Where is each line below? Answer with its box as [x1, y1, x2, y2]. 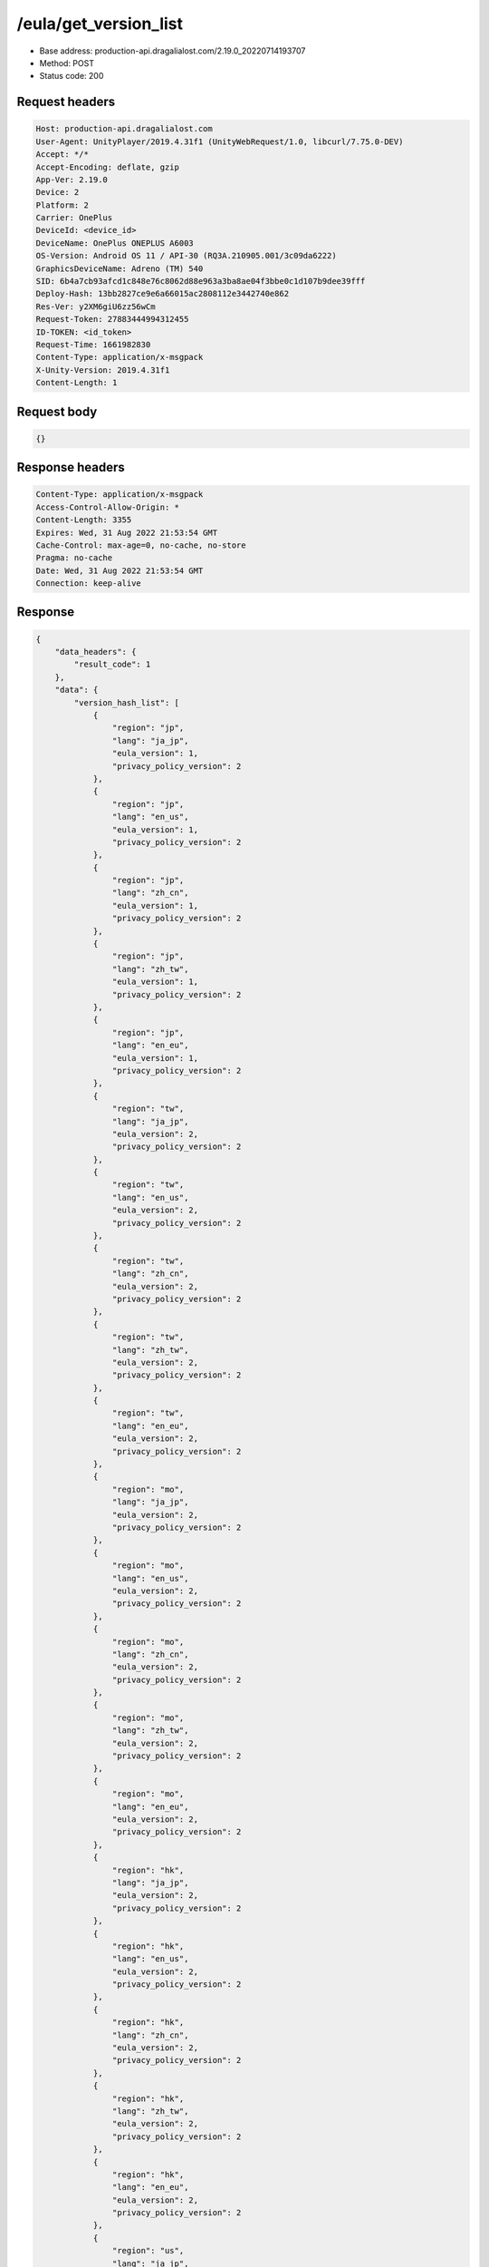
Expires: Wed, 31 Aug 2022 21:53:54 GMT [35, 527, 217, 538]
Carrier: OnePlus [35, 213, 113, 223]
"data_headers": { [54, 647, 137, 657]
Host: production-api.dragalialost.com [35, 123, 213, 134]
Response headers [16, 460, 126, 475]
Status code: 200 [39, 71, 104, 82]
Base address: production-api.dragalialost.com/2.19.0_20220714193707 [39, 45, 306, 56]
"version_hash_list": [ [73, 697, 180, 707]
